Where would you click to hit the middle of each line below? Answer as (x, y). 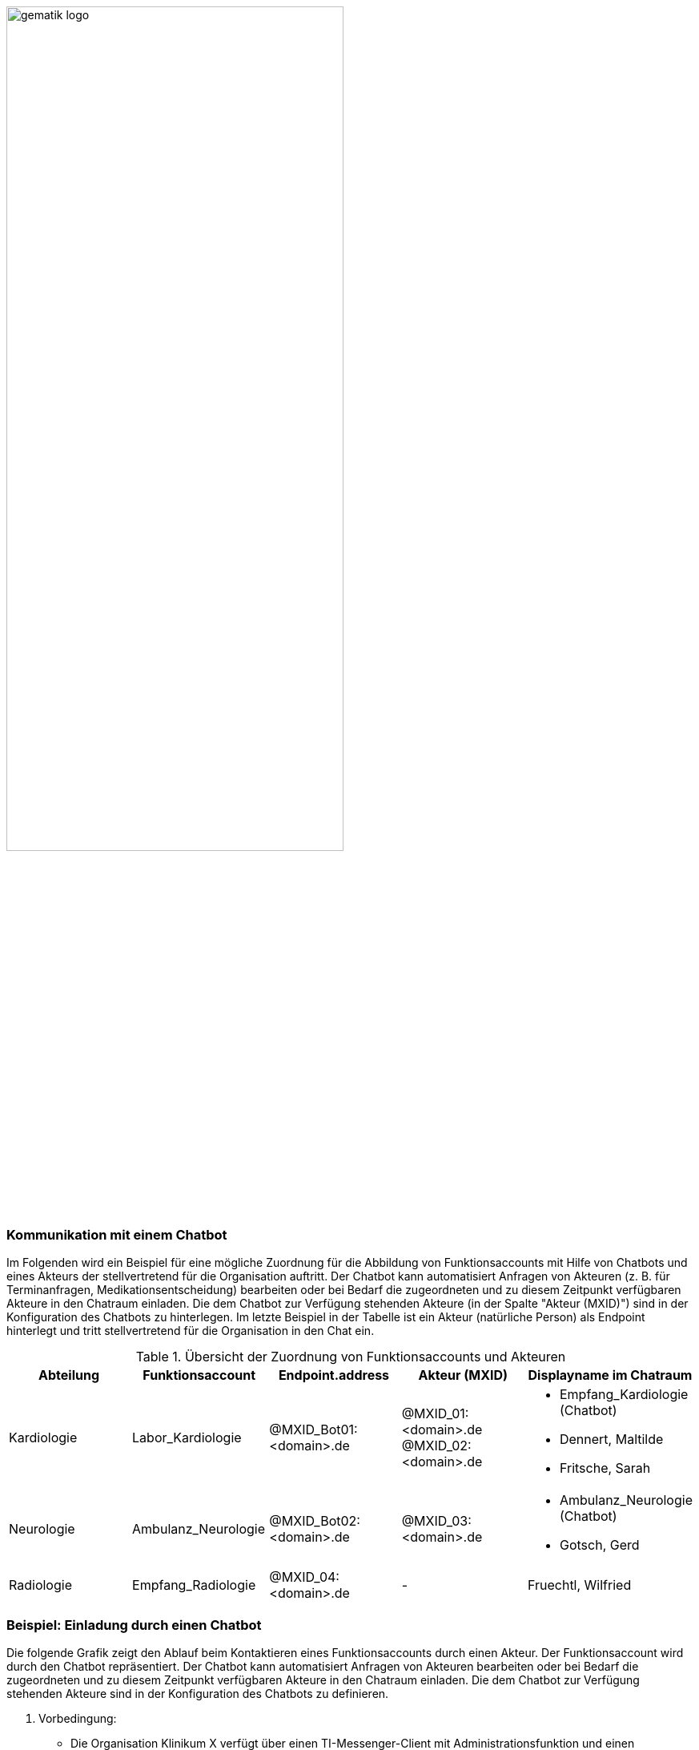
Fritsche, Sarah (605, 1468)
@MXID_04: (304, 1577)
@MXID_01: (435, 1414)
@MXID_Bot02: (315, 1521)
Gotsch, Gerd (599, 1545)
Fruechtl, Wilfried (579, 1585)
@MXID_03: (436, 1521)
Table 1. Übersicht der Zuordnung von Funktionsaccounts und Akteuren (351, 1357)
